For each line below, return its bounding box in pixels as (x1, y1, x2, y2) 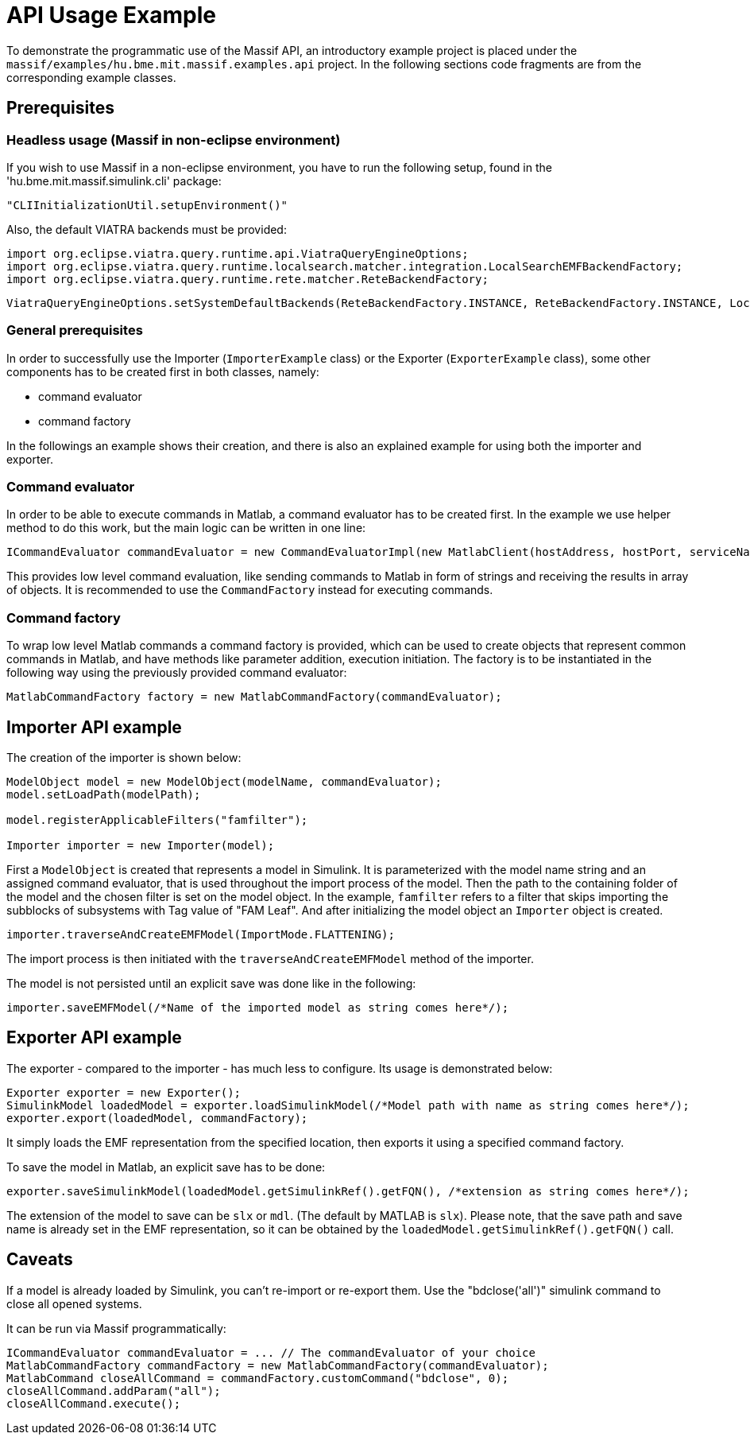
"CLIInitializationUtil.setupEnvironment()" (6, 198, 288, 212)
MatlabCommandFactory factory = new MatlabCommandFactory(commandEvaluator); (6, 690, 502, 704)
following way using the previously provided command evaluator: (6, 666, 347, 680)
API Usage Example (6, 2, 216, 29)
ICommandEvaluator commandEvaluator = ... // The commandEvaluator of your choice (6, 1346, 535, 1359)
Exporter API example (6, 1027, 182, 1048)
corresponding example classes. (6, 70, 176, 84)
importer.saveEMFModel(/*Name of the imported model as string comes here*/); (6, 1001, 509, 1015)
